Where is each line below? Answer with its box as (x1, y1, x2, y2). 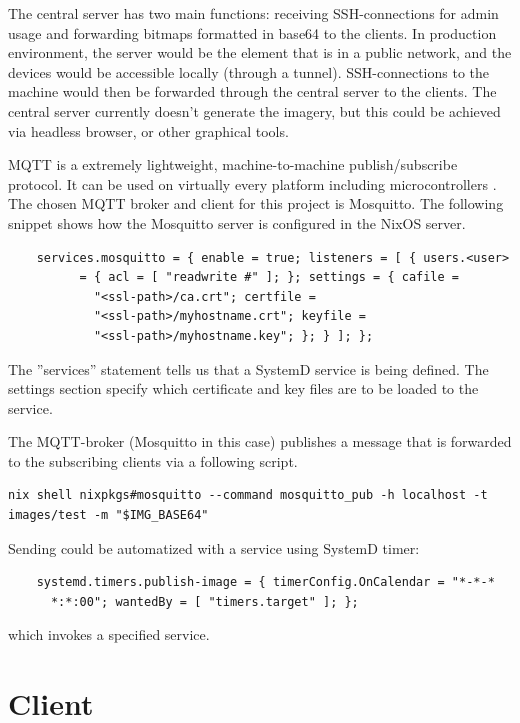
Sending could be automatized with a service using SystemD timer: (8, 537, 420, 558)
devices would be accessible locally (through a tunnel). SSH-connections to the (8, 61, 490, 82)
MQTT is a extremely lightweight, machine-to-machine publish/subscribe (8, 154, 458, 175)
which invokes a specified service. (8, 624, 210, 645)
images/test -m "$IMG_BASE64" (8, 508, 209, 523)
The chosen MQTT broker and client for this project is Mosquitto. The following (8, 193, 504, 214)
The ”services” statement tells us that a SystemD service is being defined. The (8, 358, 489, 379)
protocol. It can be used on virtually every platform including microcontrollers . (8, 173, 497, 194)
